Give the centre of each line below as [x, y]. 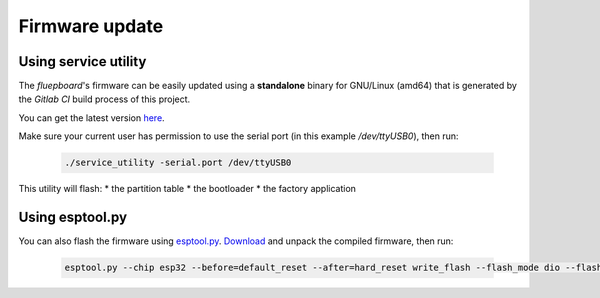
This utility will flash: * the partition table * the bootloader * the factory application [187, 189]
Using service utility [82, 61]
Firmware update [91, 26]
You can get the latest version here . [91, 117]
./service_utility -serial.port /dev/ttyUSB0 [178, 163]
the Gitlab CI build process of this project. [104, 99]
